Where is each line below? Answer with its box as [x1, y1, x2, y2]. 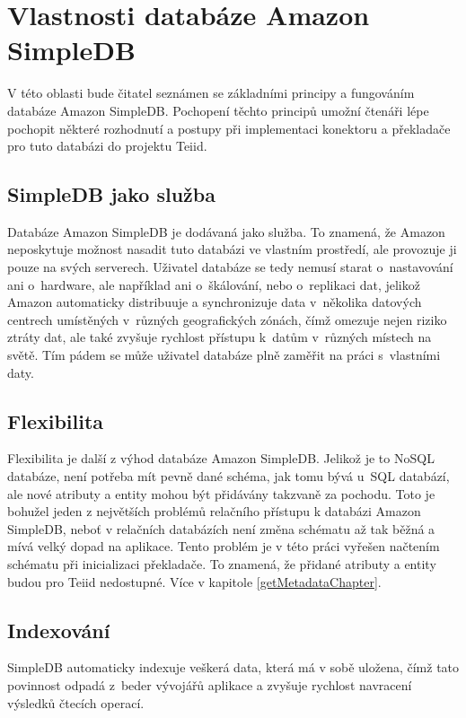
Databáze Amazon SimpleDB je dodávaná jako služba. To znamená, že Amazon [7, 222, 445, 241]
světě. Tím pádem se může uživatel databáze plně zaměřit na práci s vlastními [7, 346, 441, 364]
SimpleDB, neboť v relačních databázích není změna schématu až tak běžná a [7, 519, 435, 538]
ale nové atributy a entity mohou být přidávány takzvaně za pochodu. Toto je [7, 484, 435, 503]
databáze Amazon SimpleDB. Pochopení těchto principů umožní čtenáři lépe [7, 101, 429, 119]
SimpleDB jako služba [7, 180, 216, 208]
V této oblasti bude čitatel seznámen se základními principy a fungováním [7, 83, 415, 102]
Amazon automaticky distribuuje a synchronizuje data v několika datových [7, 293, 422, 311]
